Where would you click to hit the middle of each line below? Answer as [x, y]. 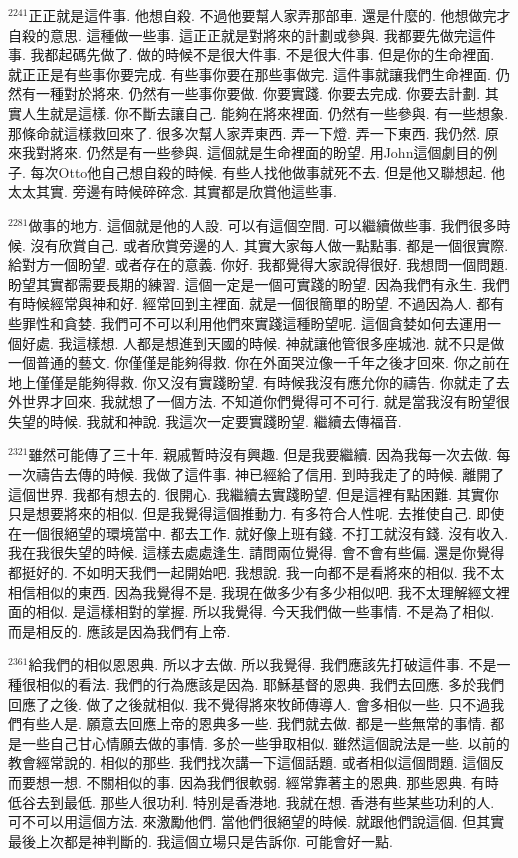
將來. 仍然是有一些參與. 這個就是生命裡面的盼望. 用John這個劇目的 [266, 152]
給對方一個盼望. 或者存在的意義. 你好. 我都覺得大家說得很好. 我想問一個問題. [258, 264]
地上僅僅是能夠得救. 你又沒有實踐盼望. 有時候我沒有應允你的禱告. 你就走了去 [259, 381]
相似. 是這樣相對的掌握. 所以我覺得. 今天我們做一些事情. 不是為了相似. [265, 611]
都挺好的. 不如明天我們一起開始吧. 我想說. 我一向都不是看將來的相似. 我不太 [256, 572]
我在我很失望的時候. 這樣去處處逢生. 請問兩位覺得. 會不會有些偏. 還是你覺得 [256, 552]
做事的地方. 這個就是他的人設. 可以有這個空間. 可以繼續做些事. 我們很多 [262, 224]
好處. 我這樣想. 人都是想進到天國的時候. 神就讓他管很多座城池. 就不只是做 [263, 342]
